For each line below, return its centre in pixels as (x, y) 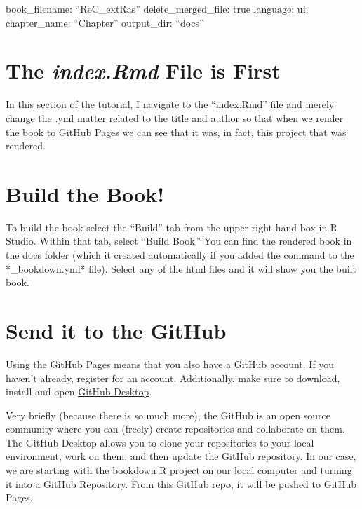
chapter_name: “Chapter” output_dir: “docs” (105, 22)
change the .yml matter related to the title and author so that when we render (175, 117)
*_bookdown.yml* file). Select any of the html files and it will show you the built (181, 268)
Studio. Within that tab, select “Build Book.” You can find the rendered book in (179, 241)
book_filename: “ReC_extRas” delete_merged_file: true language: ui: (157, 8)
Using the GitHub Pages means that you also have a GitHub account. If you (170, 364)
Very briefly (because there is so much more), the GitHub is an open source (168, 415)
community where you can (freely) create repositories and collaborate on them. (175, 429)
